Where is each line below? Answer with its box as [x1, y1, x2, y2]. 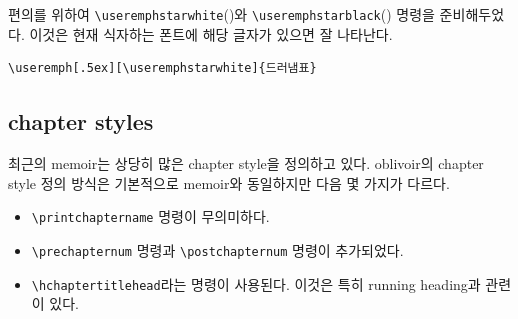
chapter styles [8, 106, 154, 137]
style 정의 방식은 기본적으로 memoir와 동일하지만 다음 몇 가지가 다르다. [8, 172, 450, 193]
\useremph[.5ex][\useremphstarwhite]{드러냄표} [8, 61, 317, 76]
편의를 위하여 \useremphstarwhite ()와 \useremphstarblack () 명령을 [8, 4, 435, 24]
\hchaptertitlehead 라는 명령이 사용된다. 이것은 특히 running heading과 [31, 273, 481, 294]
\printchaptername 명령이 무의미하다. [31, 206, 270, 227]
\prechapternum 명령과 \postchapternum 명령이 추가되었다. [31, 239, 404, 260]
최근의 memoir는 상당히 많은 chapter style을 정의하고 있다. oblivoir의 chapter [8, 153, 484, 174]
